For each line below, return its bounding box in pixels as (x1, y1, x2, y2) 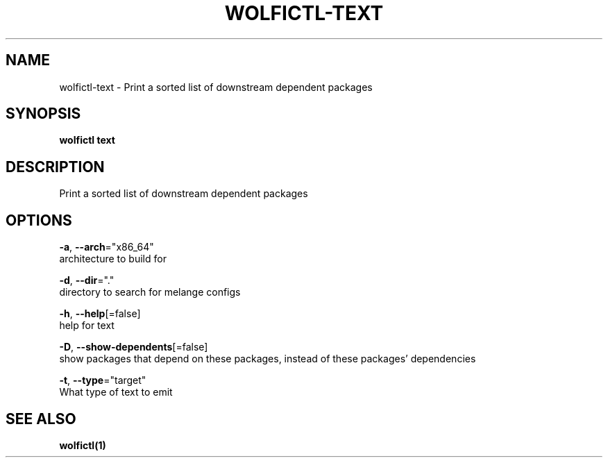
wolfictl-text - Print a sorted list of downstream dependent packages (59, 81, 373, 93)
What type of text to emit (59, 386, 173, 398)
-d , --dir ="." (59, 274, 115, 287)
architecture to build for (59, 253, 167, 265)
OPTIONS (6, 211, 72, 229)
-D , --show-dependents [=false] (59, 341, 208, 353)
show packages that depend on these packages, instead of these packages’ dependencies (59, 353, 476, 365)
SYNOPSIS (6, 105, 81, 123)
